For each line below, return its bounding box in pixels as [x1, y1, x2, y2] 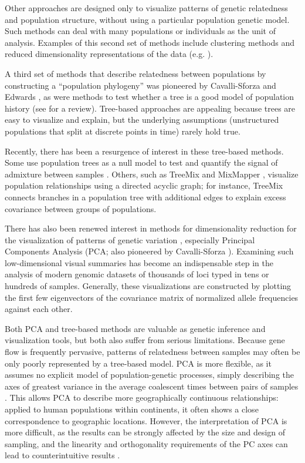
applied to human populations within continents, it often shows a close [5, 403, 259, 415]
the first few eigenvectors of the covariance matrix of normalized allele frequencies [5, 291, 299, 303]
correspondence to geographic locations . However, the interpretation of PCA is [5, 414, 287, 427]
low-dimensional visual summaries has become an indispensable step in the [5, 256, 273, 269]
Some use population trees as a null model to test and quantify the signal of [5, 156, 278, 169]
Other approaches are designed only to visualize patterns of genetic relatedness [5, 2, 288, 14]
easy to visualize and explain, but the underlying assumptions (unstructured [5, 113, 279, 126]
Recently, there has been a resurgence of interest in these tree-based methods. [5, 145, 284, 157]
